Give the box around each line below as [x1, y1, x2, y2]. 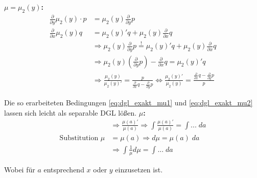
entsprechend [43, 164, 84, 174]
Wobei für [4, 164, 35, 174]
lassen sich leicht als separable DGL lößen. [4, 107, 137, 118]
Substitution [59, 135, 99, 142]
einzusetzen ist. [115, 164, 163, 174]
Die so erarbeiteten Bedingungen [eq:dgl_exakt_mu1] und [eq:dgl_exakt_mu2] [4, 97, 253, 108]
